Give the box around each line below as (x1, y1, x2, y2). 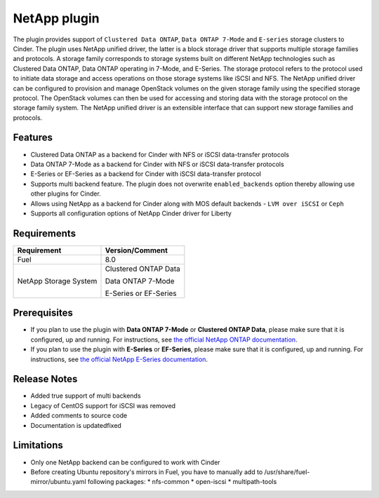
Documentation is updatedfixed (30, 421, 122, 429)
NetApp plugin (13, 11, 100, 26)
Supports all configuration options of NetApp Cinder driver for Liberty (30, 209, 232, 217)
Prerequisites (13, 307, 73, 319)
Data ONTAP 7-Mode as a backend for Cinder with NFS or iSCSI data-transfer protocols (30, 160, 284, 168)
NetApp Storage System (17, 276, 98, 285)
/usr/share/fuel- (264, 467, 310, 476)
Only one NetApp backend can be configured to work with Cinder (30, 458, 220, 466)
